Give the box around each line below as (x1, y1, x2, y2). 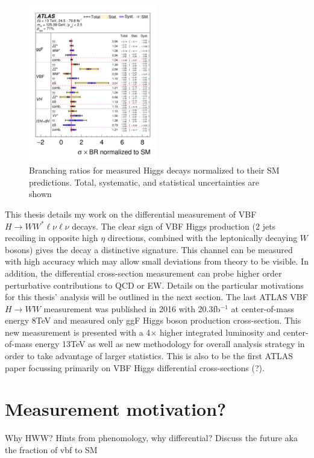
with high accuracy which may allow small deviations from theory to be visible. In (5, 255, 309, 268)
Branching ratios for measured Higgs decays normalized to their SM (29, 164, 280, 177)
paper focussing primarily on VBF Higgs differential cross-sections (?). (5, 361, 265, 374)
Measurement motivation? (5, 397, 227, 421)
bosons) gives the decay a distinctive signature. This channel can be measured (5, 243, 293, 256)
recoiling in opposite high (5, 231, 98, 244)
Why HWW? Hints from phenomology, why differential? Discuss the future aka (5, 431, 298, 444)
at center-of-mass (231, 302, 294, 315)
